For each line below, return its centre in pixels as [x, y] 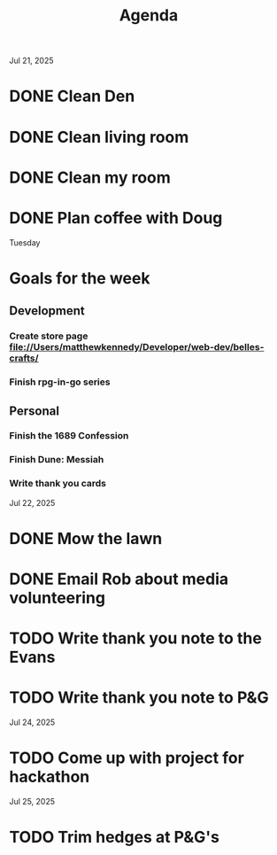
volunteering [58, 598]
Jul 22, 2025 [32, 502]
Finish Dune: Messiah [57, 460]
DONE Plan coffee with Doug [116, 218]
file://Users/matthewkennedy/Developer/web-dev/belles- [137, 347]
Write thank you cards [58, 484]
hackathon [50, 777]
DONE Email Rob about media [119, 579]
